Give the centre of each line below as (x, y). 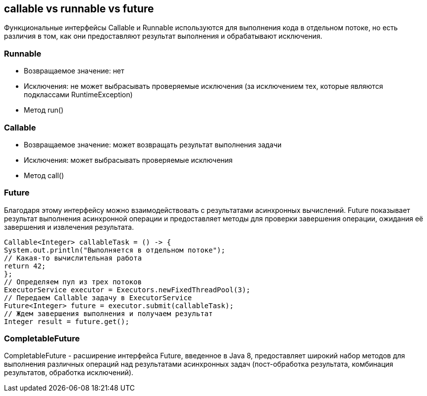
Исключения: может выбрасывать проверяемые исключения (128, 160)
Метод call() (44, 175)
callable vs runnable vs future (79, 9)
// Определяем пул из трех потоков (73, 282)
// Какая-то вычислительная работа (73, 258)
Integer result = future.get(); (67, 321)
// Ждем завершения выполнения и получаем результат (108, 313)
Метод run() (44, 110)
